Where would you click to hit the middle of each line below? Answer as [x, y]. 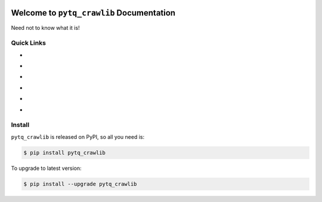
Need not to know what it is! [45, 27]
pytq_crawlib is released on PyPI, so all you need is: [78, 136]
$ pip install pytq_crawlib [64, 153]
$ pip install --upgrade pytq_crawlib [80, 184]
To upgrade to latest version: [46, 168]
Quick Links [28, 43]
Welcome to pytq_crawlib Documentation [93, 13]
